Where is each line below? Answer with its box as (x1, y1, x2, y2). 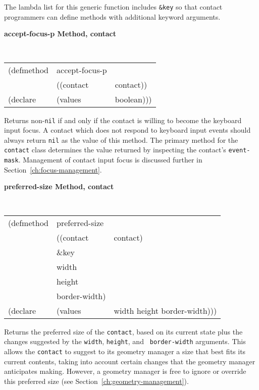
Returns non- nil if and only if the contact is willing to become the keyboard (4, 115, 242, 125)
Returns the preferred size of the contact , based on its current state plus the (4, 326, 243, 337)
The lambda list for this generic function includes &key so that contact (4, 2, 223, 12)
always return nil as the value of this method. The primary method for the (4, 134, 238, 145)
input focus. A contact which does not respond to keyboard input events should (4, 125, 251, 135)
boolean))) (115, 93, 152, 105)
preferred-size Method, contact (4, 181, 114, 192)
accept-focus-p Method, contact (4, 28, 116, 39)
